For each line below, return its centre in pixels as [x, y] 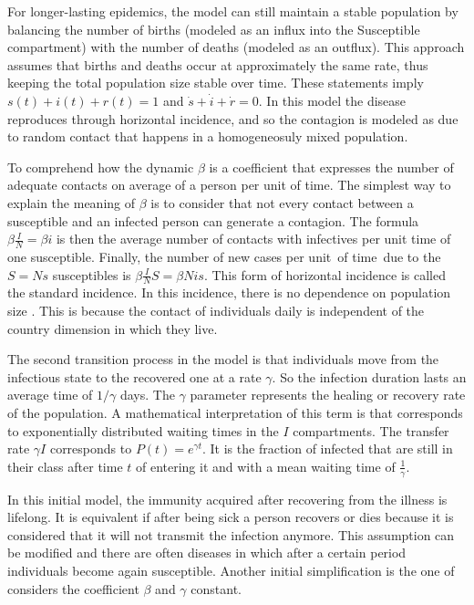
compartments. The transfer [371, 430]
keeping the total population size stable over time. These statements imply [216, 83]
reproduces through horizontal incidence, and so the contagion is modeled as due [233, 118]
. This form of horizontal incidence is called [325, 274]
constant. [216, 588]
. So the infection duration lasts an [369, 376]
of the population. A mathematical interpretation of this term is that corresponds [235, 412]
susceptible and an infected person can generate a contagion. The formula [213, 220]
